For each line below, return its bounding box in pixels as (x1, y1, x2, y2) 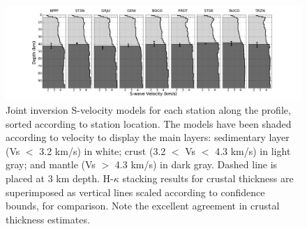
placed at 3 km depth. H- (6, 170, 114, 185)
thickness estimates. (6, 212, 90, 226)
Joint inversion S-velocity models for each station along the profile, (6, 102, 291, 117)
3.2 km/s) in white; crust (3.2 (39, 143, 166, 158)
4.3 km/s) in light (215, 143, 291, 158)
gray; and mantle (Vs (6, 157, 96, 172)
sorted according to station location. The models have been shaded (6, 116, 292, 131)
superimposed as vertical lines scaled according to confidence (6, 184, 265, 199)
